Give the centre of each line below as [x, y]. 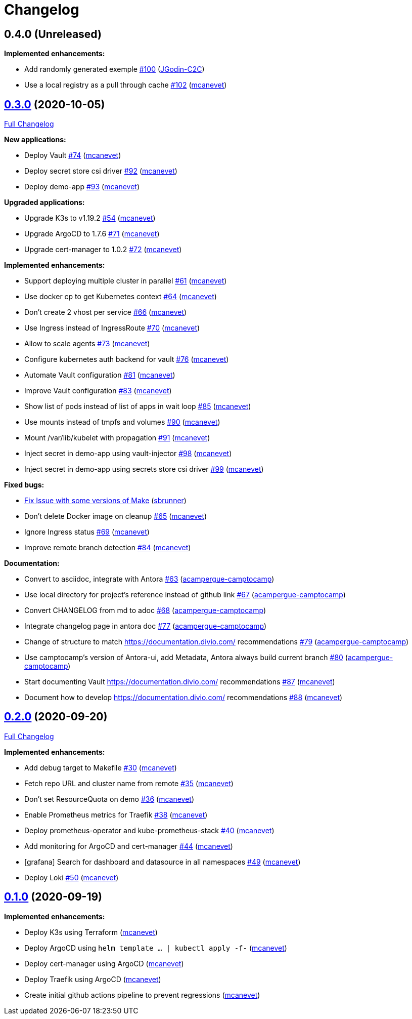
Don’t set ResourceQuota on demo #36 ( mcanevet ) [109, 799]
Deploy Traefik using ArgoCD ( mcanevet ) [93, 979]
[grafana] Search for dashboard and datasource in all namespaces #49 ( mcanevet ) [163, 862]
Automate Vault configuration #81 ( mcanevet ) [100, 375]
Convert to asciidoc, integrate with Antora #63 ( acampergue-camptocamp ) [149, 579]
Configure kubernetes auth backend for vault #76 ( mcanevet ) [127, 359]
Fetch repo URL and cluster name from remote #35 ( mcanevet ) [129, 783]
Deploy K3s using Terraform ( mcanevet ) [91, 932]
